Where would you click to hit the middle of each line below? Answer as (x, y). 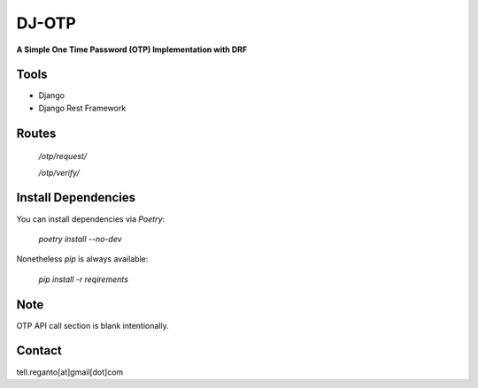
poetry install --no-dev (81, 239)
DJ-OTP (46, 23)
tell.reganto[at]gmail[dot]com (70, 372)
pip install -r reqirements (83, 279)
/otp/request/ (63, 156)
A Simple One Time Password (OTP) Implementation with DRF (132, 49)
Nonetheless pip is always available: (82, 259)
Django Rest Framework (82, 108)
